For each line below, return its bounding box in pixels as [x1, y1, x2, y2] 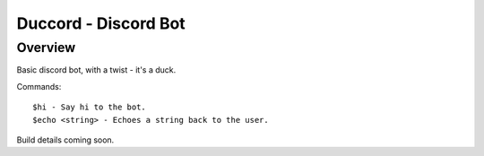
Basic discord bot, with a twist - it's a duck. [16, 65, 177, 75]
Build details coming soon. [16, 134, 115, 145]
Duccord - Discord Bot [16, 13, 186, 33]
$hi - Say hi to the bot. [32, 102, 147, 112]
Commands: [16, 81, 62, 91]
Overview [16, 39, 76, 56]
